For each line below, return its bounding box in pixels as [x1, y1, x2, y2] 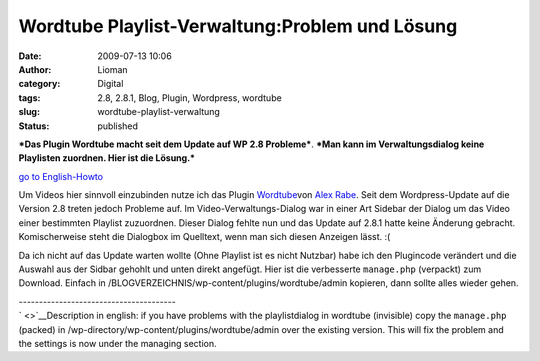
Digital [97, 78, 124, 90]
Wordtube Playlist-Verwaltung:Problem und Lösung [18, 15, 458, 37]
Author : [18, 63, 52, 75]
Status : [18, 120, 50, 132]
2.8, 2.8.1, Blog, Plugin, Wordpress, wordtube [97, 91, 282, 104]
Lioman [97, 63, 129, 75]
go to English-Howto [18, 170, 104, 182]
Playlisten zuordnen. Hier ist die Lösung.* [18, 152, 195, 164]
